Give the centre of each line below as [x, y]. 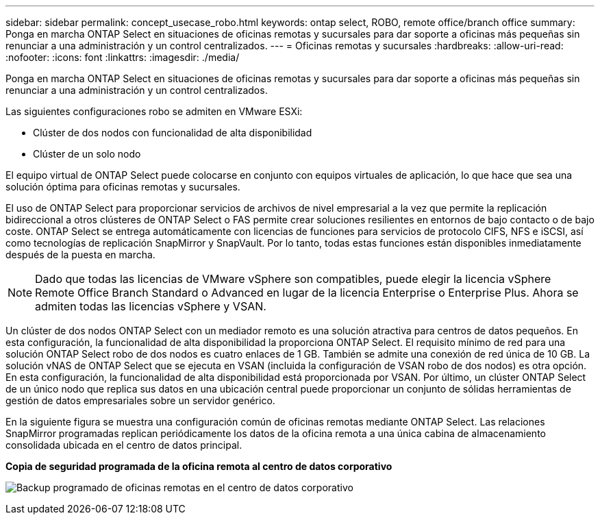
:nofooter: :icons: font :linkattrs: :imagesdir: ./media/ [123, 57]
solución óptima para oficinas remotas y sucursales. [123, 187]
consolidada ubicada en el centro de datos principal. [124, 445]
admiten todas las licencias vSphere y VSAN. [151, 306]
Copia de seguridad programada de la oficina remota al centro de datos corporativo [199, 466]
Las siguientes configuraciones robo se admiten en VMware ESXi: [154, 111]
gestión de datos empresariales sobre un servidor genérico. [140, 400]
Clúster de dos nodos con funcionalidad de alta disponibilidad [173, 133]
